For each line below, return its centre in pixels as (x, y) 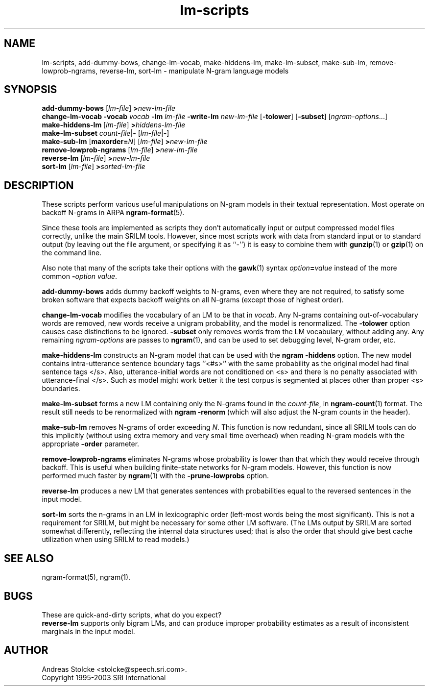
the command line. (72, 253)
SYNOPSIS (31, 90)
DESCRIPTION (39, 185)
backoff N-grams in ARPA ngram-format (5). (113, 213)
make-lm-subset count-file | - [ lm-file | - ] (106, 133)
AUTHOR (26, 650)
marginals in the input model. (88, 631)
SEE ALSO (29, 558)
